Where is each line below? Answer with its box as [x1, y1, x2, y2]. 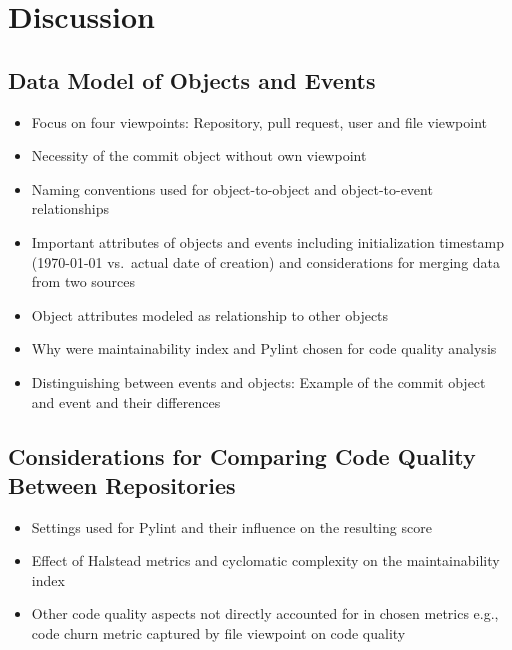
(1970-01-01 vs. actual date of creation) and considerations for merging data [31, 251, 501, 272]
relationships [31, 198, 110, 219]
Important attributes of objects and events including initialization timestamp [31, 231, 504, 252]
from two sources [31, 271, 136, 292]
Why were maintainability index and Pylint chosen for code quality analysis [31, 338, 497, 359]
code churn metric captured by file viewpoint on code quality [31, 623, 406, 644]
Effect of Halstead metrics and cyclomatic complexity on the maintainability [31, 550, 500, 571]
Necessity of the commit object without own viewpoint [31, 145, 367, 166]
